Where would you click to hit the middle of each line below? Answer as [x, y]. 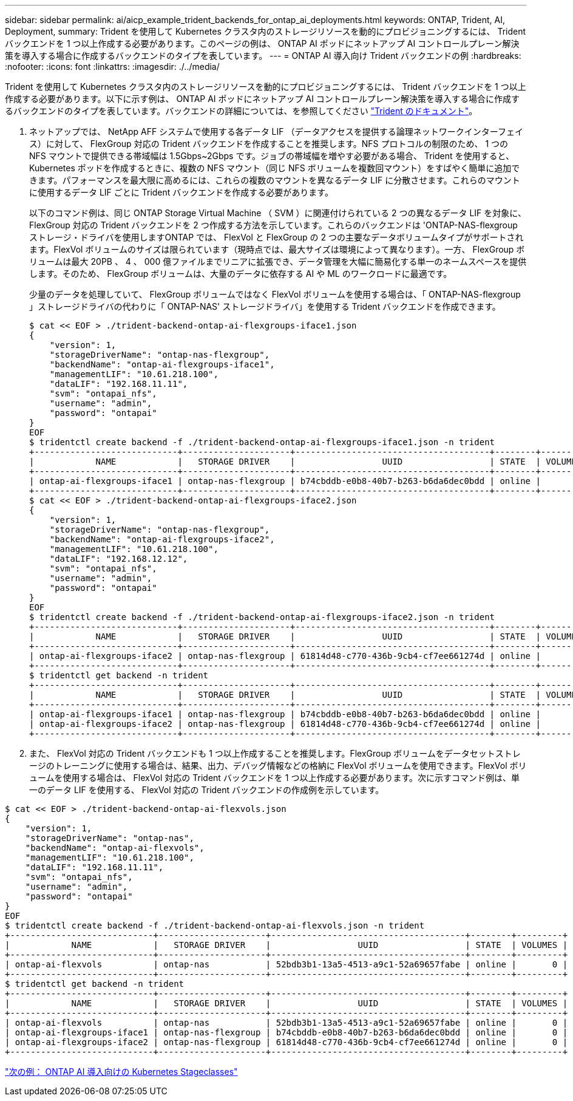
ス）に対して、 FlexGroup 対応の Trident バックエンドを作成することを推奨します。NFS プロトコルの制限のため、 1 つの [269, 144]
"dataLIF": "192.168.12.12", [119, 559]
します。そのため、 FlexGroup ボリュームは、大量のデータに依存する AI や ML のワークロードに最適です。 [241, 274]
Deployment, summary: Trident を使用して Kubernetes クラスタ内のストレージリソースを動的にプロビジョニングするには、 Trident [266, 31]
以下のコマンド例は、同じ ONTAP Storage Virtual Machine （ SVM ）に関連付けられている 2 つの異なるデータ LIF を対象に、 [278, 213]
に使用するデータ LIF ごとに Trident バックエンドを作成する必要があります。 [181, 192]
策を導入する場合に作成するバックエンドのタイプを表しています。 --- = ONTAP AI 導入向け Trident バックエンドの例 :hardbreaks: [263, 56]
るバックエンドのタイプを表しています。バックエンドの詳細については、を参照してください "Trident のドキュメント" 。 [241, 111]
